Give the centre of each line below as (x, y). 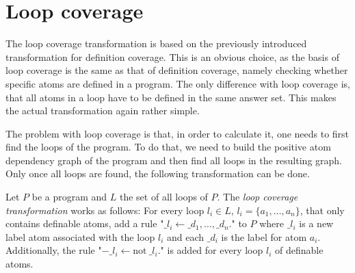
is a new (316, 223)
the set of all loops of (163, 197)
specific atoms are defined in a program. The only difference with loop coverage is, (178, 83)
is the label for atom (264, 236)
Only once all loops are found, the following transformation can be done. (158, 173)
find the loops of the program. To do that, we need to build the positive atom (168, 147)
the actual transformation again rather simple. (103, 110)
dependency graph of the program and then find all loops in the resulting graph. (174, 160)
